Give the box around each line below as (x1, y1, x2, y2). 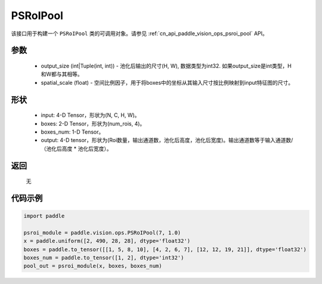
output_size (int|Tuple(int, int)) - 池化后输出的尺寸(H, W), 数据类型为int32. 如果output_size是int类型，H (41, 62, 292, 69)
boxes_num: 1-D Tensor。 (41, 128, 104, 135)
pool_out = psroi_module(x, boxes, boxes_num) (23, 263, 162, 270)
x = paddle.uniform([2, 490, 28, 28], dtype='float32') (23, 237, 191, 245)
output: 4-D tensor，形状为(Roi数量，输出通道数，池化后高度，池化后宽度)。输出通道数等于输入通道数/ (41, 137, 293, 144)
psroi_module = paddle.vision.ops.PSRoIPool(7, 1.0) (23, 229, 181, 236)
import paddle (23, 212, 65, 220)
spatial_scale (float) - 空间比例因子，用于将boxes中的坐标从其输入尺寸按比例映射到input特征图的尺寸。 (41, 79, 294, 86)
